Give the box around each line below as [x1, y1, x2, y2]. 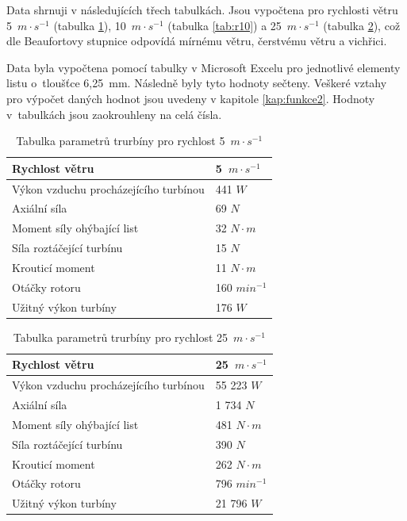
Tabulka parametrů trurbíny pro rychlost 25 [13, 328, 228, 345]
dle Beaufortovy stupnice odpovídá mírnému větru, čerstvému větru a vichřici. [6, 33, 387, 49]
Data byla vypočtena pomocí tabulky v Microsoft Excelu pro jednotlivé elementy [6, 59, 401, 75]
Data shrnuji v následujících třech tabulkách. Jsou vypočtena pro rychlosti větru [6, 2, 398, 17]
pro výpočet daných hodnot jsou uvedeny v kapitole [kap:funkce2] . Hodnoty [6, 90, 375, 106]
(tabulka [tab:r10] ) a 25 [167, 17, 282, 33]
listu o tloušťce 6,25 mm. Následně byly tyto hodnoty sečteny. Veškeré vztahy [6, 75, 387, 91]
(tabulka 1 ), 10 [53, 17, 126, 33]
